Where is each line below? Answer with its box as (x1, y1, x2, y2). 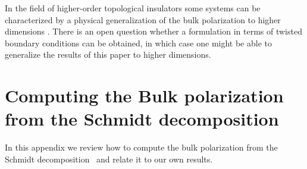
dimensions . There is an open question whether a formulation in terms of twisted (5, 25, 302, 37)
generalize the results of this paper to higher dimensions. (5, 48, 211, 61)
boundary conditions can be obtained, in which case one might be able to (5, 36, 272, 49)
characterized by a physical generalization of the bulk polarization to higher (5, 13, 281, 26)
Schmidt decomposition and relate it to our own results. (5, 152, 213, 165)
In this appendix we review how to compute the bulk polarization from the (5, 141, 278, 154)
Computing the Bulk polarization (5, 83, 284, 108)
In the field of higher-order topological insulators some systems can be (5, 2, 261, 14)
